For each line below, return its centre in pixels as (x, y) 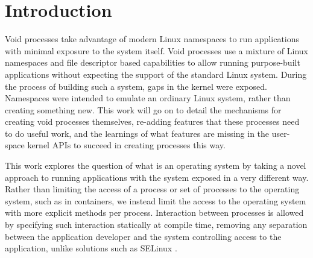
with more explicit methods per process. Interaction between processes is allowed (154, 212)
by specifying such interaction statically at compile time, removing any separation (156, 225)
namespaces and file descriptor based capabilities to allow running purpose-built (153, 62)
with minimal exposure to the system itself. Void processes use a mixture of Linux (156, 50)
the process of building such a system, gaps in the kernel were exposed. (136, 86)
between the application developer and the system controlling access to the (143, 236)
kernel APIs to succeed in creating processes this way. (126, 145)
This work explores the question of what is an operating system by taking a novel (156, 165)
